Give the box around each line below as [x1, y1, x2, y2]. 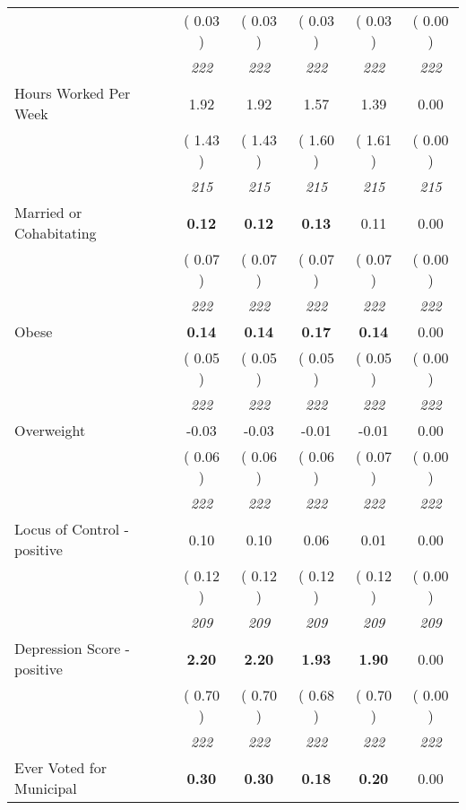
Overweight [14, 420, 86, 440]
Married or [14, 202, 82, 222]
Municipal [14, 778, 77, 798]
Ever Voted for [14, 757, 107, 778]
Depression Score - [14, 638, 130, 658]
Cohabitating [14, 222, 97, 243]
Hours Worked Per [14, 83, 131, 103]
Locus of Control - [14, 518, 129, 539]
